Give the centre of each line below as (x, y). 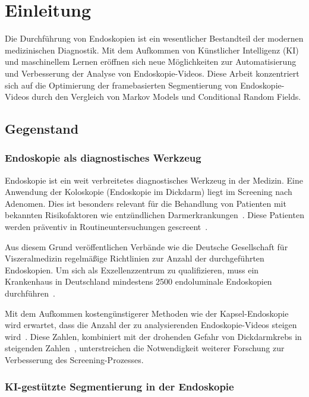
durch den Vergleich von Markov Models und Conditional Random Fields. (166, 97)
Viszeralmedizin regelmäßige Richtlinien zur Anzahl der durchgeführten (135, 258)
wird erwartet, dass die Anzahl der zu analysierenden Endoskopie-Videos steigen (151, 325)
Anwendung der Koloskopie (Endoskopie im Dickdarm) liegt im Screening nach (149, 192)
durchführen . (30, 293)
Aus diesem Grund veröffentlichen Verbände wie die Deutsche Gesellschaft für (146, 246)
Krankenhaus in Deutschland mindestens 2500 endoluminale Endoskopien (138, 281)
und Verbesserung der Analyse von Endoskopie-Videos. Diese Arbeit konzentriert (152, 73)
